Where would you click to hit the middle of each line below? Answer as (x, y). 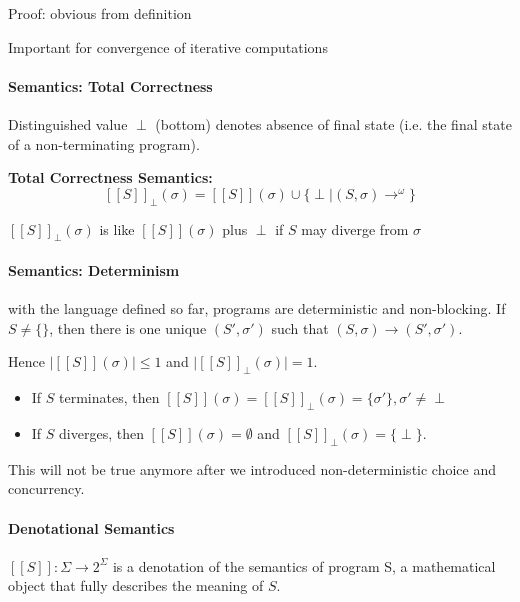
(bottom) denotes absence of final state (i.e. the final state (333, 123)
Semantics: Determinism (94, 270)
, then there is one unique (128, 327)
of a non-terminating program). (104, 143)
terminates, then (109, 397)
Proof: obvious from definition (100, 13)
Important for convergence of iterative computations (168, 46)
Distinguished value (68, 123)
